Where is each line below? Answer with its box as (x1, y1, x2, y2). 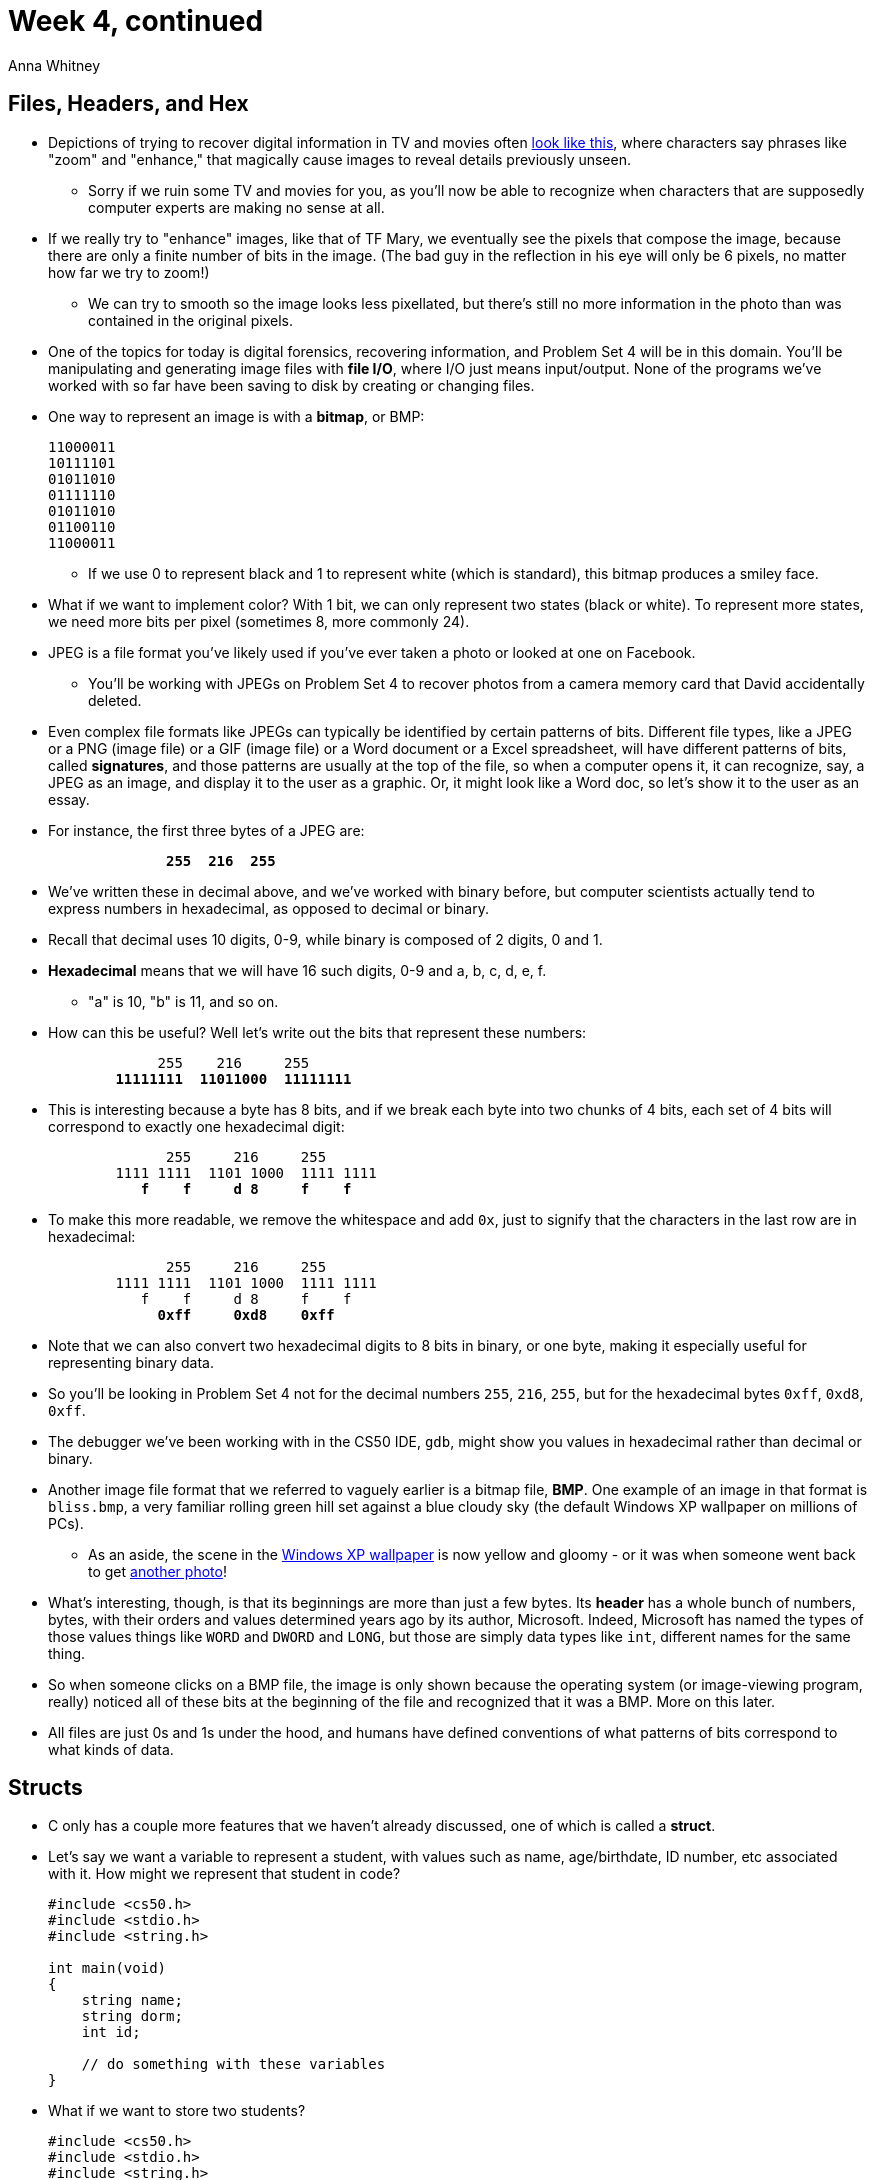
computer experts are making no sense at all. (88, 198, 385, 216)
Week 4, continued (8, 4, 264, 38)
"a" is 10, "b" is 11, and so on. (88, 992, 279, 1010)
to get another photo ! (88, 1562, 227, 1580)
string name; (81, 1992, 183, 2009)
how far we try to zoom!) (48, 263, 210, 281)
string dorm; (81, 2008, 183, 2025)
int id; (81, 2024, 141, 2041)
